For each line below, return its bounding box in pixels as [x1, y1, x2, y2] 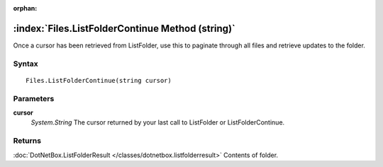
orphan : [13, 4, 38, 12]
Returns [13, 136, 42, 146]
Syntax [13, 59, 38, 69]
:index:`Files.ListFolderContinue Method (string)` [13, 22, 235, 35]
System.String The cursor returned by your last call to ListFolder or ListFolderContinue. [30, 118, 285, 127]
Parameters [13, 93, 55, 103]
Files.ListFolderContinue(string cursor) [26, 76, 172, 84]
